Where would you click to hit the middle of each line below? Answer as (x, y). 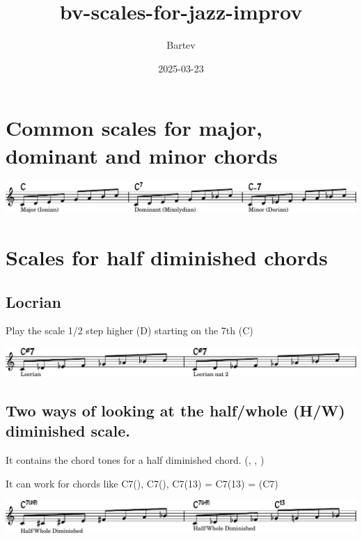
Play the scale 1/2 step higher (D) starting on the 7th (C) (129, 330)
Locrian (33, 301)
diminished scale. (68, 431)
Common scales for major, (134, 128)
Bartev (181, 45)
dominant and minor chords (142, 155)
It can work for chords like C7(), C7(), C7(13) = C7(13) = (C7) (142, 483)
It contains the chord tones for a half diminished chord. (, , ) (135, 460)
